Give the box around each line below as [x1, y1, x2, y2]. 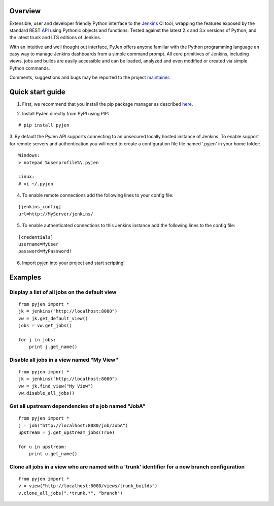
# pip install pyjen [18, 122, 70, 128]
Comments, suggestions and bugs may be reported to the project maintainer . [9, 74, 170, 81]
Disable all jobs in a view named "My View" [9, 356, 119, 363]
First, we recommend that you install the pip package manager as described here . [22, 101, 193, 107]
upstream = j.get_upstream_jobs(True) [18, 429, 115, 435]
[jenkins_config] [18, 204, 61, 210]
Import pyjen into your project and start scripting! [22, 260, 125, 266]
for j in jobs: [18, 337, 56, 342]
